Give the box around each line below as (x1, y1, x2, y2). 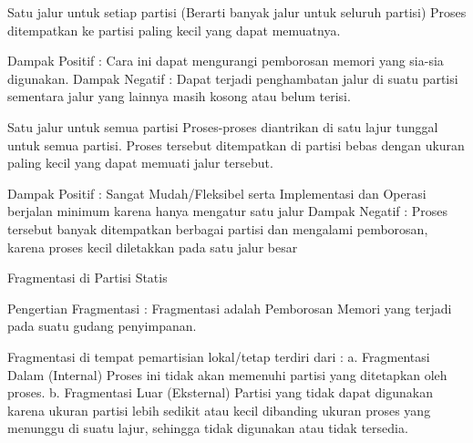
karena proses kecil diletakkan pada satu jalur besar (7, 237, 298, 256)
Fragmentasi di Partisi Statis (7, 268, 168, 287)
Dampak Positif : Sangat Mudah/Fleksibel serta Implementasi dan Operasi (7, 183, 427, 202)
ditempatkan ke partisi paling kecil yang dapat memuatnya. (7, 20, 341, 39)
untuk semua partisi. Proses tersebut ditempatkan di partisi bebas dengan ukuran (7, 135, 465, 154)
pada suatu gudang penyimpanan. (7, 316, 197, 335)
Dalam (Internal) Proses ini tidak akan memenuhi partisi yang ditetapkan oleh (7, 365, 447, 384)
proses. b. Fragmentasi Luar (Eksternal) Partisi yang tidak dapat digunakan (7, 383, 433, 402)
